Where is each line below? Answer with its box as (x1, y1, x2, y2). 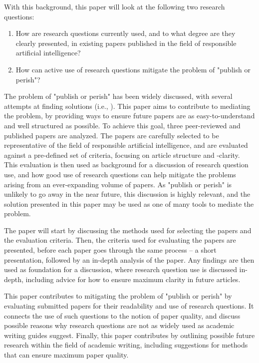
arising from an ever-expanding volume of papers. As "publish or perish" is (4, 179, 232, 189)
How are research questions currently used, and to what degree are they (15, 28, 236, 38)
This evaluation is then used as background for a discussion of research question (4, 159, 249, 170)
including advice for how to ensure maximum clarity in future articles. (25, 274, 241, 284)
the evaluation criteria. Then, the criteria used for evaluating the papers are (4, 235, 236, 245)
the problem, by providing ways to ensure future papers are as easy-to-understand (4, 110, 255, 121)
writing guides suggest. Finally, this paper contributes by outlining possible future (4, 330, 255, 340)
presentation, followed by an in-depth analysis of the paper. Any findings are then (4, 254, 255, 265)
